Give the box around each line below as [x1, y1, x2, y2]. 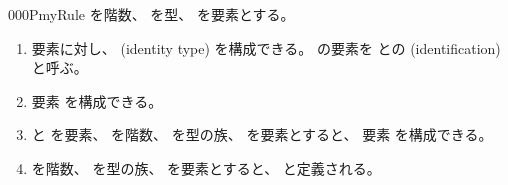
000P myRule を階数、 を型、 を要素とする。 [8, 4, 295, 24]
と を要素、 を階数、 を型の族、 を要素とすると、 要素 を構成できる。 [31, 124, 493, 145]
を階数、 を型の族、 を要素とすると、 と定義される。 [31, 157, 381, 178]
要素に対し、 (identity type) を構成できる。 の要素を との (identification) [31, 37, 501, 58]
